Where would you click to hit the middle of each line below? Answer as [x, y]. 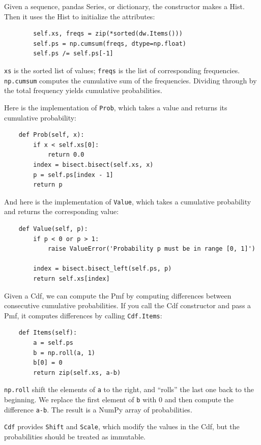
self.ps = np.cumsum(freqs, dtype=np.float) [110, 43]
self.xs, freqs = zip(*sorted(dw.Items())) [108, 34]
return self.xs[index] [71, 278]
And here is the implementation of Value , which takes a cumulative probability [128, 201]
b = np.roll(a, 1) [64, 353]
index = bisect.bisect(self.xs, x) [93, 165]
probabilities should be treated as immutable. [75, 436]
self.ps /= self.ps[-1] [73, 54]
